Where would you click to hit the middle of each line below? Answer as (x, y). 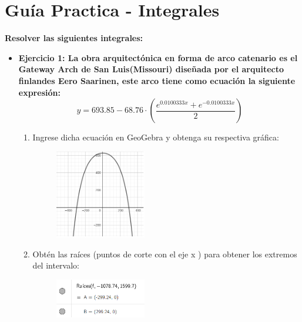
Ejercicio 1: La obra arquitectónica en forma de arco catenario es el (158, 57)
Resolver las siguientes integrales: (74, 38)
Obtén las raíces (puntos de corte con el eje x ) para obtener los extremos (165, 254)
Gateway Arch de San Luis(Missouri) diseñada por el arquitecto (151, 69)
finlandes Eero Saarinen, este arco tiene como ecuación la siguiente (157, 80)
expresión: (39, 92)
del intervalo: (56, 265)
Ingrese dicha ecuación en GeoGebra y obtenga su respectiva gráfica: (156, 137)
